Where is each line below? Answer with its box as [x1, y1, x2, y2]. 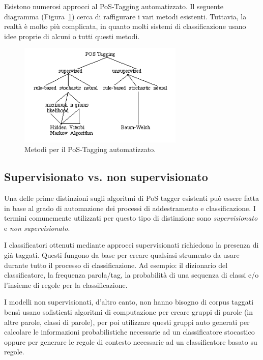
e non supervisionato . [4, 222, 70, 233]
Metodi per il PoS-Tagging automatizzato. [24, 144, 156, 155]
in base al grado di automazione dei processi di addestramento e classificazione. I [4, 202, 256, 213]
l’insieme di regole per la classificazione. [4, 279, 128, 290]
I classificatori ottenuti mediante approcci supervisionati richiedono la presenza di [4, 239, 259, 250]
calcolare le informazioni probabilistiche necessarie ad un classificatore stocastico [4, 326, 255, 337]
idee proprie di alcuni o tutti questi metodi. [4, 31, 140, 41]
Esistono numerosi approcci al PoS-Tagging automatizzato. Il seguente [4, 1, 223, 11]
